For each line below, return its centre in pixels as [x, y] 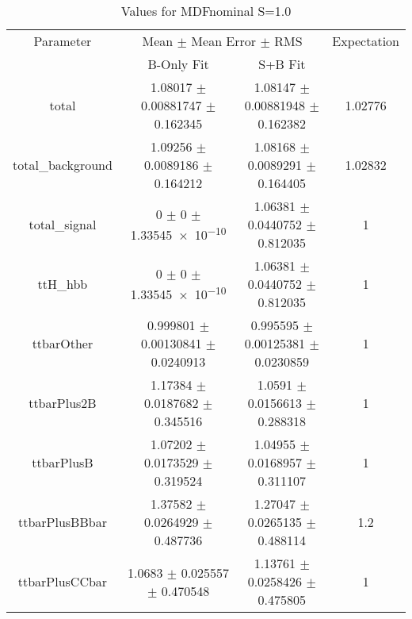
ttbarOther [63, 343]
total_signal [63, 224]
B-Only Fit [178, 64]
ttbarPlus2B [63, 403]
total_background [63, 165]
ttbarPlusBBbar [62, 522]
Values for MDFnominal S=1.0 [206, 11]
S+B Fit [282, 64]
